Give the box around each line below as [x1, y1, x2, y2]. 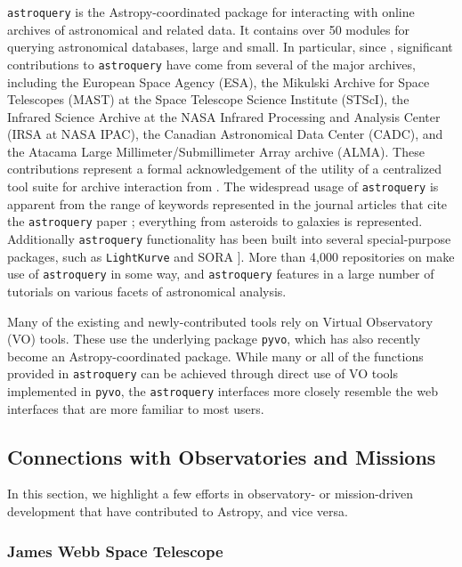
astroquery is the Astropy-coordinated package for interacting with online [7, 3, 415, 20]
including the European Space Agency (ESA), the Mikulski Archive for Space [7, 72, 430, 91]
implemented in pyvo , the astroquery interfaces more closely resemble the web [7, 382, 438, 401]
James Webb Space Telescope [7, 539, 223, 562]
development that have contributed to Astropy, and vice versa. [7, 502, 348, 521]
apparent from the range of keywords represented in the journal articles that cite [7, 194, 448, 213]
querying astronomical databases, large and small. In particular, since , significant [7, 37, 453, 56]
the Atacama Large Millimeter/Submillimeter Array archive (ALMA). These [7, 142, 425, 160]
